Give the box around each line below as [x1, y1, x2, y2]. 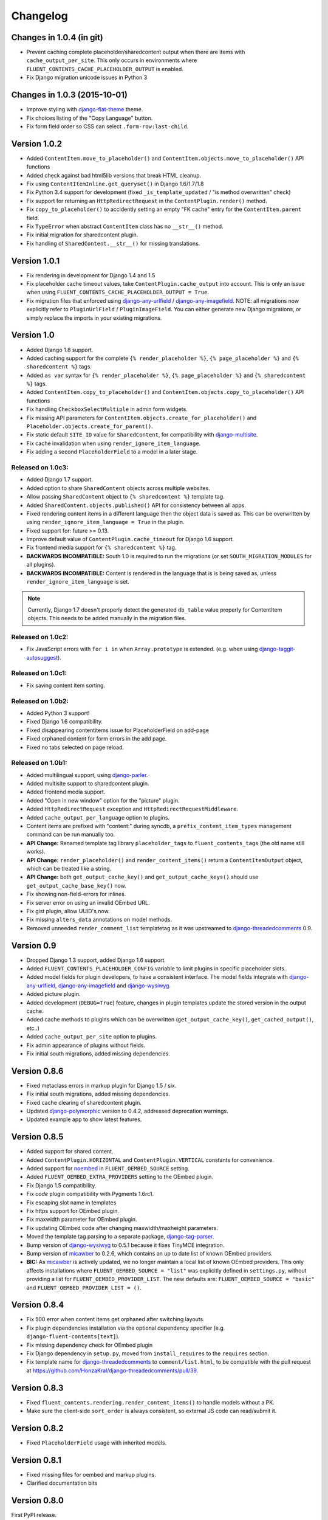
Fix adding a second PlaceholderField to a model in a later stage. [26, 448, 198, 455]
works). [26, 848, 46, 855]
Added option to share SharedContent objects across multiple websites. [26, 484, 211, 492]
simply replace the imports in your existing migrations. [26, 314, 162, 322]
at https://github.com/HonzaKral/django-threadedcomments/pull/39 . [26, 1367, 199, 1374]
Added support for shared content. [26, 1148, 114, 1155]
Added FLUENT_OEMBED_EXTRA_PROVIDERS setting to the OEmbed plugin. [26, 1173, 214, 1181]
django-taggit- [259, 645, 296, 653]
